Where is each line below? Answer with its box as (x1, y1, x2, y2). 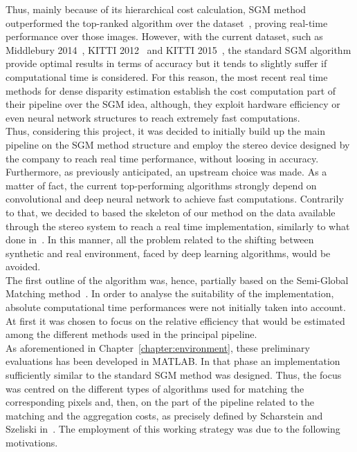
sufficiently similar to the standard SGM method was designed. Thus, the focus (6, 368, 342, 382)
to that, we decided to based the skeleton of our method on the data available (6, 205, 336, 219)
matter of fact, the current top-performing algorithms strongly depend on (6, 178, 317, 192)
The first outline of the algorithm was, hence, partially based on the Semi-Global (6, 272, 349, 287)
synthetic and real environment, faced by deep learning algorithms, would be (6, 245, 331, 260)
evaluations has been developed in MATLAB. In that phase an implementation (6, 354, 340, 368)
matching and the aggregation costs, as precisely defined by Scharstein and (6, 408, 323, 422)
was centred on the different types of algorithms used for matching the (6, 381, 304, 395)
